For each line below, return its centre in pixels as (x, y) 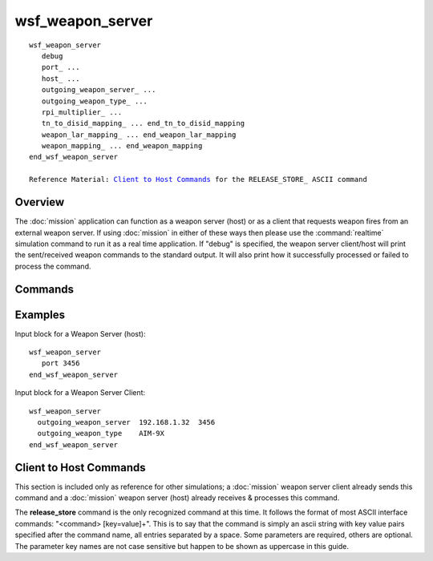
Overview (40, 202)
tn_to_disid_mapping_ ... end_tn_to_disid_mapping (143, 123)
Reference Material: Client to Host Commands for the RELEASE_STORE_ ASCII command (198, 180)
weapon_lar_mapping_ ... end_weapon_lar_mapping (139, 135)
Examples (40, 315)
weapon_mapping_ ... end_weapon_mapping (122, 146)
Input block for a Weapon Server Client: (80, 393)
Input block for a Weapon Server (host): (80, 333)
